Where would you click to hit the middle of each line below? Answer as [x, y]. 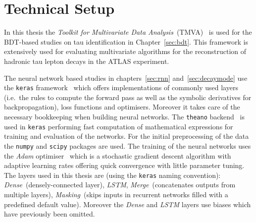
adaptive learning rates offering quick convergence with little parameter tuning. [124, 165]
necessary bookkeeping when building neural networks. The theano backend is [124, 116]
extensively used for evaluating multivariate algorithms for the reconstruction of [125, 51]
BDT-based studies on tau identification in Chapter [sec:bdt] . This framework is [126, 41]
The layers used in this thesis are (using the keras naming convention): [112, 175]
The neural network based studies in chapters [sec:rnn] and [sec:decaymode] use [126, 78]
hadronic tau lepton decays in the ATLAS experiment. [87, 61]
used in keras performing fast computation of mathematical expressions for [119, 126]
